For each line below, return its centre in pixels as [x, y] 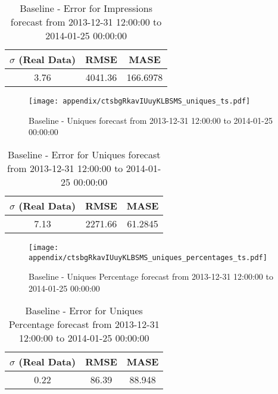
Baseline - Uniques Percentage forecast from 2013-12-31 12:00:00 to [151, 276]
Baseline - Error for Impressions [86, 8]
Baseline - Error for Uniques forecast [84, 154]
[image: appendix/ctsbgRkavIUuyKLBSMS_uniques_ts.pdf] [140, 101]
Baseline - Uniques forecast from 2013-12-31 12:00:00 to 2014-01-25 [151, 120]
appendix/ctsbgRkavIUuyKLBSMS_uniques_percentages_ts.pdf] [148, 257]
